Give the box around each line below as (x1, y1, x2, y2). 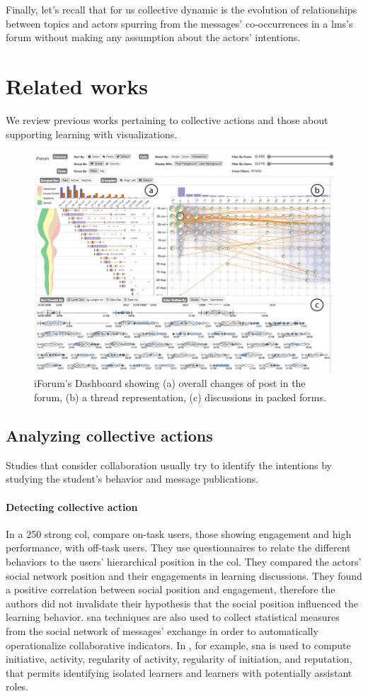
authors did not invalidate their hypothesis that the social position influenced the (6, 595, 358, 610)
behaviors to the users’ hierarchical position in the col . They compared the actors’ (6, 554, 362, 568)
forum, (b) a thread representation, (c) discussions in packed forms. (34, 389, 326, 404)
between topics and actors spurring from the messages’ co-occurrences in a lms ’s (6, 16, 353, 30)
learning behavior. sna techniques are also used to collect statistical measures (6, 610, 340, 624)
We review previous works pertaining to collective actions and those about (6, 112, 328, 127)
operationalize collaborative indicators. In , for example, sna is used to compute (6, 637, 351, 652)
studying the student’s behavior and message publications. (6, 471, 259, 486)
